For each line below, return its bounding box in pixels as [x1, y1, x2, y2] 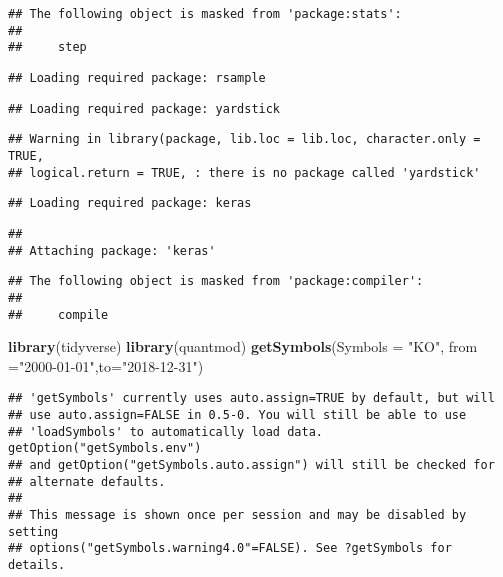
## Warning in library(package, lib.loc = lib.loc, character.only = [8, 132, 481, 147]
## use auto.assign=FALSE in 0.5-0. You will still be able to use [8, 408, 467, 423]
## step [8, 40, 87, 55]
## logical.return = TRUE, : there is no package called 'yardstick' [8, 165, 481, 180]
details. [8, 557, 66, 572]
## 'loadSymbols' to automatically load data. [8, 424, 323, 439]
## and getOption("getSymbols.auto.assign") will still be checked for [8, 458, 495, 472]
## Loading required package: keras [8, 196, 252, 211]
